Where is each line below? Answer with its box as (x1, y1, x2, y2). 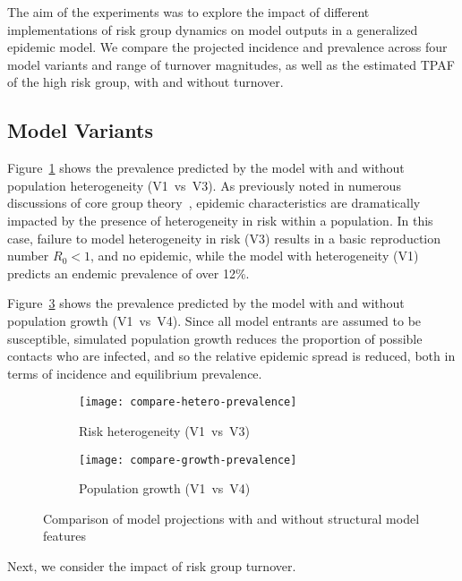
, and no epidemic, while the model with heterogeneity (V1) (90, 246, 419, 265)
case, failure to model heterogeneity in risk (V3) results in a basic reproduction (7, 228, 441, 247)
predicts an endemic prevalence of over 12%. (7, 263, 250, 282)
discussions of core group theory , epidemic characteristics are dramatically (7, 193, 421, 212)
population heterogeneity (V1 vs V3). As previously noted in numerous (7, 175, 401, 194)
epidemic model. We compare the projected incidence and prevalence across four (7, 38, 448, 56)
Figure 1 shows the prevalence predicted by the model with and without (7, 158, 405, 177)
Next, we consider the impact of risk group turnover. (7, 556, 296, 575)
